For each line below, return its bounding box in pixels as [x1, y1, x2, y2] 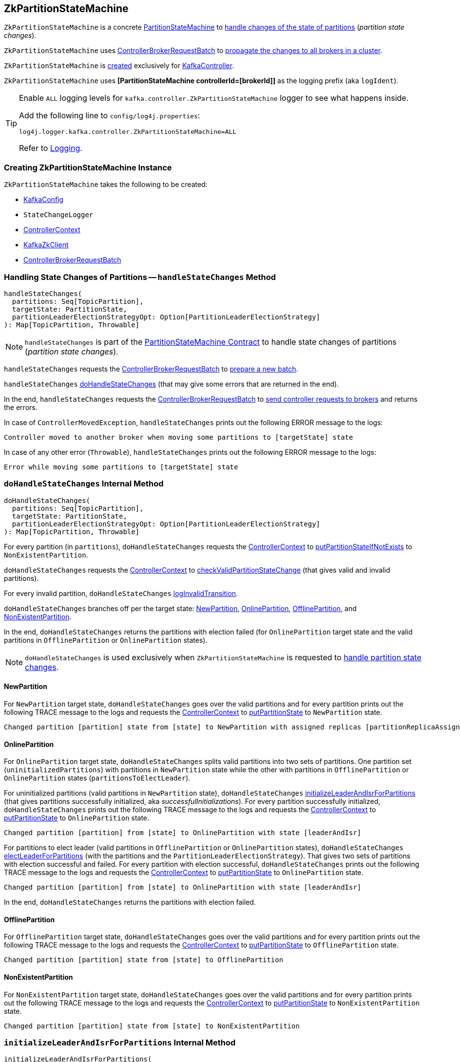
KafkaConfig [23, 195, 64, 204]
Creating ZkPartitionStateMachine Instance [4, 162, 172, 172]
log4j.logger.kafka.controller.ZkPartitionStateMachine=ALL [19, 128, 237, 136]
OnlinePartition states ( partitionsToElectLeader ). [4, 774, 191, 783]
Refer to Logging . [19, 143, 82, 153]
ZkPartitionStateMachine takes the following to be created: [4, 180, 208, 189]
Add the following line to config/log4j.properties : [19, 111, 200, 121]
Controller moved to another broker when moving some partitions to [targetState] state [4, 433, 353, 441]
